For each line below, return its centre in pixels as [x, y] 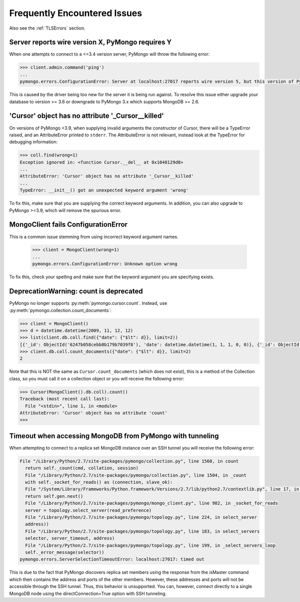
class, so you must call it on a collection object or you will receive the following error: [97, 378]
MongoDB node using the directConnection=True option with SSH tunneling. [88, 593]
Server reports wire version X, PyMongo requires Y [90, 42]
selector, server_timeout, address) [70, 538]
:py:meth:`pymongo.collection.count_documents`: [60, 310]
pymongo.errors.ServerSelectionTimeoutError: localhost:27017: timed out [112, 559]
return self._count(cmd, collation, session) [82, 468]
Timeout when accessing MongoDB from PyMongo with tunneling [114, 436]
